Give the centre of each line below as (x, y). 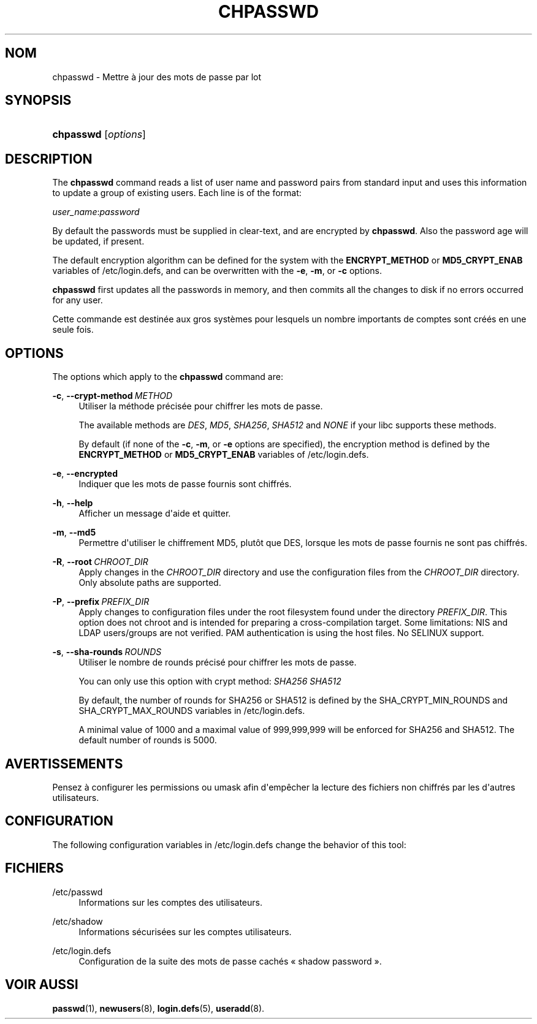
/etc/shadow (78, 921)
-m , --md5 (74, 533)
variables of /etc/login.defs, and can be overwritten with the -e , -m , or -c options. (217, 271)
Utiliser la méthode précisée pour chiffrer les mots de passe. (201, 406)
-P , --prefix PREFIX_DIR (101, 602)
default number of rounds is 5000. (148, 740)
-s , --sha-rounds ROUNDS (107, 652)
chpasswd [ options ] (99, 135)
